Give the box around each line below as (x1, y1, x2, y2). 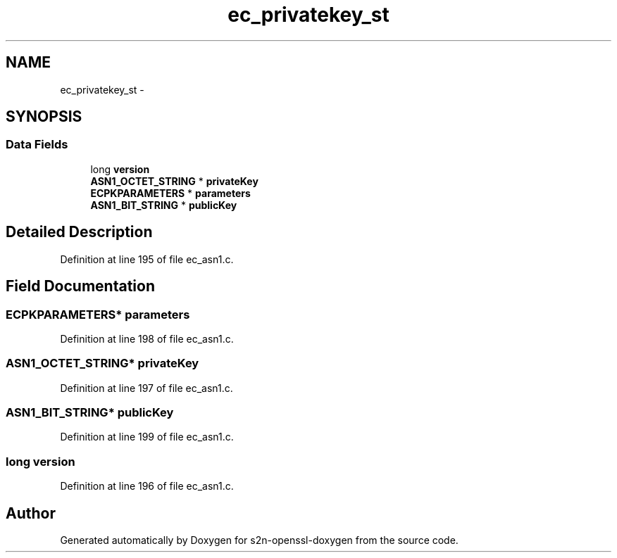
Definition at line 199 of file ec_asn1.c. (60, 431, 234, 443)
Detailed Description (6, 223, 153, 241)
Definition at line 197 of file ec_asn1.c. (60, 381, 233, 394)
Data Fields (6, 137, 68, 152)
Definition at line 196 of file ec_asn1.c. (60, 480, 234, 493)
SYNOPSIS (6, 108, 82, 126)
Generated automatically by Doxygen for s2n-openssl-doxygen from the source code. (60, 533, 459, 546)
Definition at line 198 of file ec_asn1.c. (60, 332, 234, 345)
